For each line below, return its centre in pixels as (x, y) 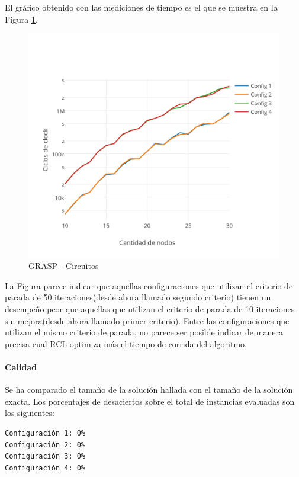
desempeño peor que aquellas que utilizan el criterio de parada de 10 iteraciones (150, 309)
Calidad (21, 366)
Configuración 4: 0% (45, 468)
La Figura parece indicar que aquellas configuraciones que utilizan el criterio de (149, 285)
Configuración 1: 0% (45, 433)
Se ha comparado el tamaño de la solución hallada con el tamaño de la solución (149, 390)
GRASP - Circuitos (64, 266)
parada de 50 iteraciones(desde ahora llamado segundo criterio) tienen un (138, 297)
